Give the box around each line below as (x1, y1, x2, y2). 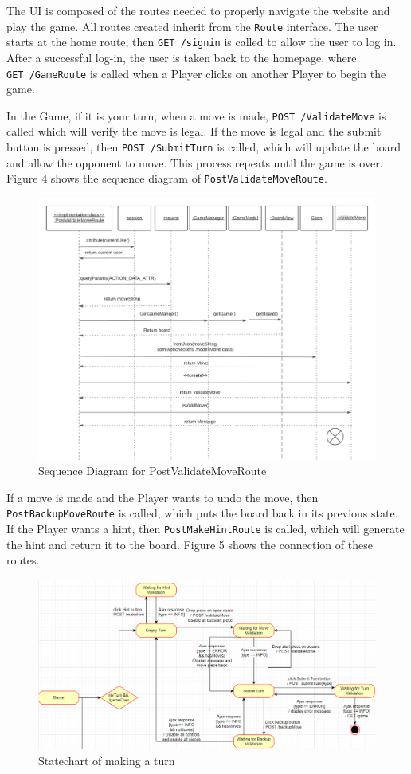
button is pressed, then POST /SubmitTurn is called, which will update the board (6, 139, 401, 155)
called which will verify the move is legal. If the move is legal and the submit (6, 123, 382, 139)
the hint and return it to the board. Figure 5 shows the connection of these (6, 536, 373, 552)
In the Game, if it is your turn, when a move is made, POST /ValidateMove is (6, 107, 386, 124)
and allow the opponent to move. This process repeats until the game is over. (6, 154, 383, 171)
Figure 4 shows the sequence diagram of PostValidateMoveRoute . (6, 170, 327, 187)
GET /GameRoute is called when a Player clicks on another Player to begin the (6, 65, 386, 81)
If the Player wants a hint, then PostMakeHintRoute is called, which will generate (6, 521, 405, 537)
